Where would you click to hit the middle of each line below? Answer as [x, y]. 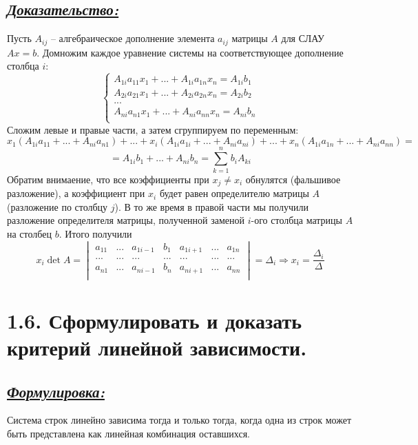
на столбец [29, 233]
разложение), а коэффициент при [76, 193]
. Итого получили [95, 233]
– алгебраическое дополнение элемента [133, 38]
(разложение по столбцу [58, 206]
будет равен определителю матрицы [234, 193]
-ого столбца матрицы [296, 220]
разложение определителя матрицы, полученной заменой [126, 220]
